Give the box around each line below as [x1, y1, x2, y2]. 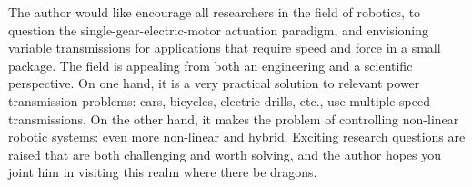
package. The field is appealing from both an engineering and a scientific [8, 55, 413, 74]
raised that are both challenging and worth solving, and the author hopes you [8, 144, 442, 163]
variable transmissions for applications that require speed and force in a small [8, 38, 441, 57]
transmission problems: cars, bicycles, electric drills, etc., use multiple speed [8, 91, 431, 110]
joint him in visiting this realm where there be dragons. [8, 162, 317, 182]
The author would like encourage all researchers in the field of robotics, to [8, 3, 421, 21]
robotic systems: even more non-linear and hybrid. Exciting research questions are [8, 127, 466, 146]
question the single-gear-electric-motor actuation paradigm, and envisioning [8, 20, 429, 39]
